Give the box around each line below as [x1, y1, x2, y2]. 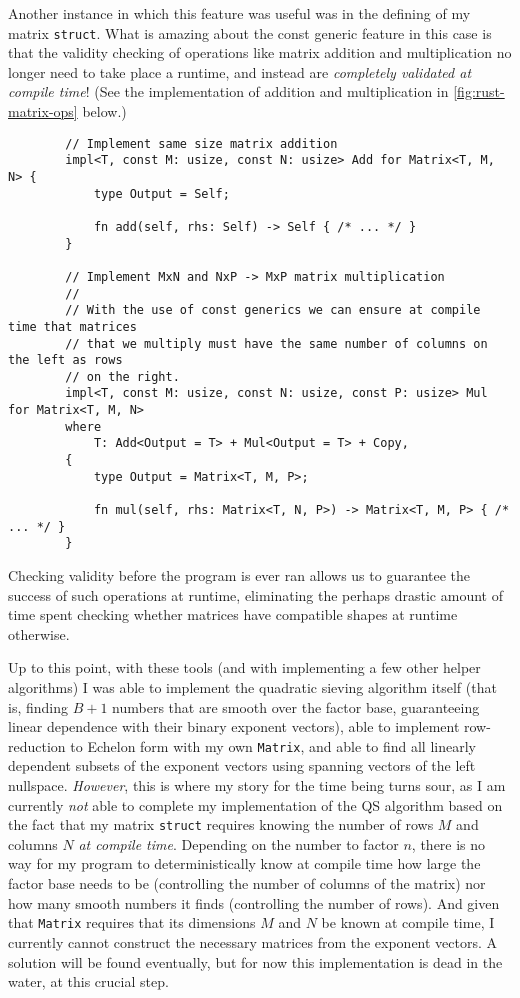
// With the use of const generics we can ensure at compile [65, 303, 481, 318]
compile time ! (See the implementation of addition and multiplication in [8, 81, 449, 102]
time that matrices [8, 319, 137, 334]
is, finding [8, 696, 68, 717]
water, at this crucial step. [8, 971, 169, 992]
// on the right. [65, 369, 180, 384]
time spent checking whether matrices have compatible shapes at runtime [8, 604, 458, 625]
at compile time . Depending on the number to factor [78, 833, 399, 854]
